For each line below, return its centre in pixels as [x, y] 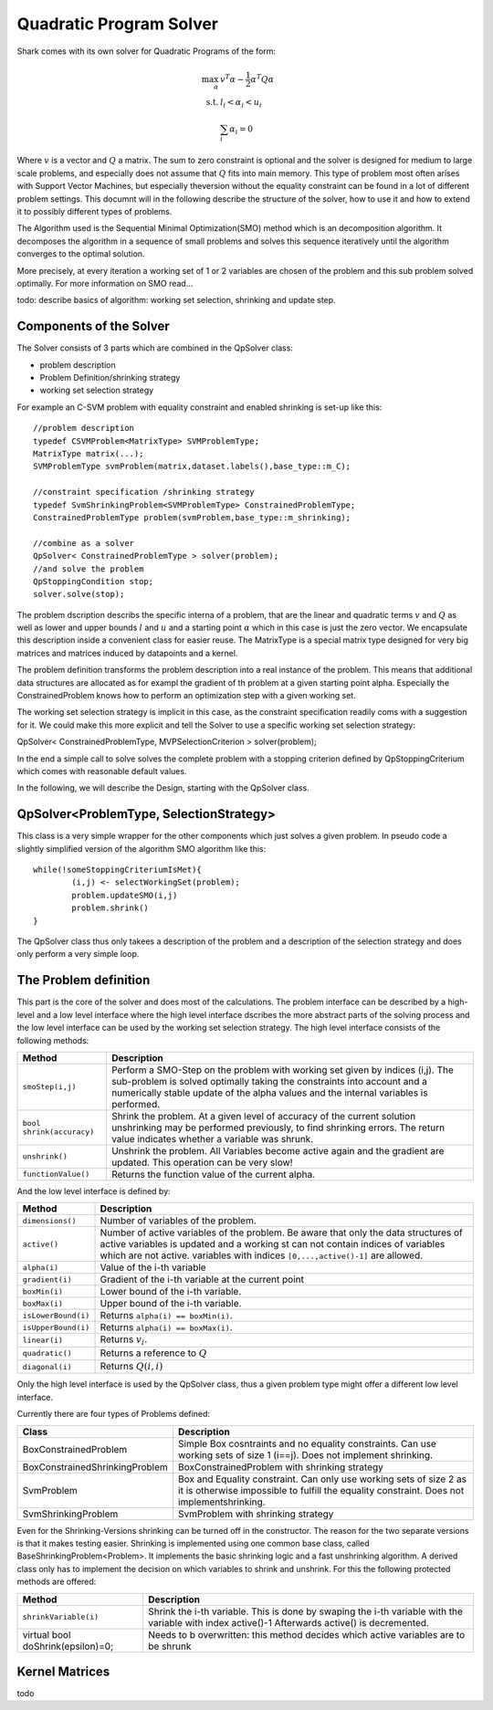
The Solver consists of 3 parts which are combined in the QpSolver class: [155, 348]
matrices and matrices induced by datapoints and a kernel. [127, 653]
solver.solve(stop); [79, 594]
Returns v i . [124, 1340]
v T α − [232, 79]
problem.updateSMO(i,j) [125, 895]
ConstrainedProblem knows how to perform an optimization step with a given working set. [186, 696]
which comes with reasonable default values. [102, 771]
